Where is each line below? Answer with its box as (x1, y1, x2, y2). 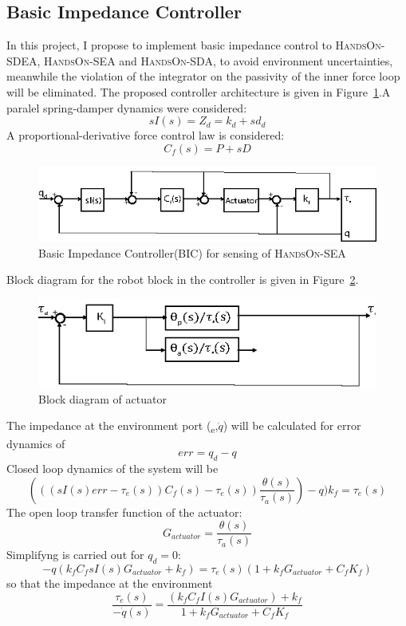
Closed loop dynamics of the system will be (6, 459, 219, 476)
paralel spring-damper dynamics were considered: (6, 99, 247, 116)
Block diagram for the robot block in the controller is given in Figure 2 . (6, 271, 359, 288)
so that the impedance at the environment (6, 575, 213, 592)
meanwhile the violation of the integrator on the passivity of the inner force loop (6, 68, 400, 85)
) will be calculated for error (223, 417, 361, 434)
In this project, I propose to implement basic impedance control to (6, 37, 332, 53)
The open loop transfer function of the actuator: (6, 503, 242, 520)
